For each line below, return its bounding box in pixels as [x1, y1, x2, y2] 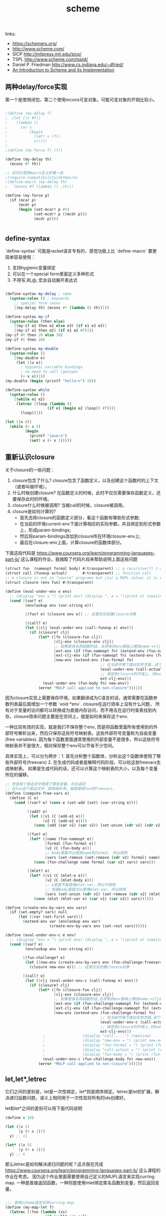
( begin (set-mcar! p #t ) [18, 207, 70, 212]
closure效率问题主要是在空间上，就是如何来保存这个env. [13, 713, 128, 719]
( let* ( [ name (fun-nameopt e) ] [29, 836, 94, 841]
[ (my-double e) [14, 355, 45, 360]
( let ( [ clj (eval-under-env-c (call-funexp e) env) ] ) [25, 978, 138, 983]
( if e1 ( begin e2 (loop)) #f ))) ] [47, 406, 116, 411]
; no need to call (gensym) [20, 369, 79, 375]
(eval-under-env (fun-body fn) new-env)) [42, 681, 129, 686]
